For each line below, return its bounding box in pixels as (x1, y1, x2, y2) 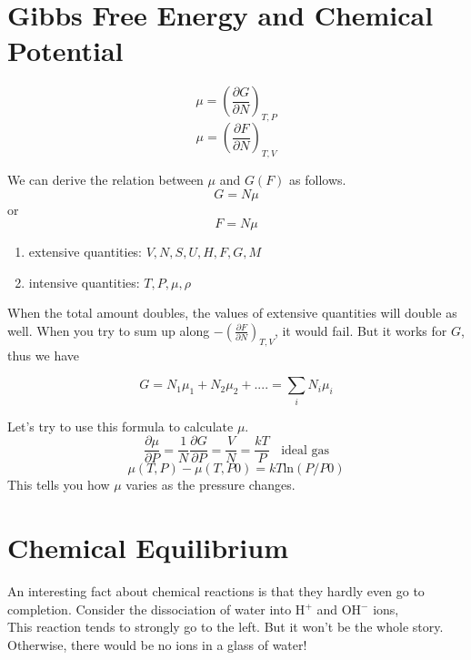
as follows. (289, 169, 346, 188)
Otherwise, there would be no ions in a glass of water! (7, 635, 307, 654)
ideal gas (281, 443, 330, 457)
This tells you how (7, 475, 110, 494)
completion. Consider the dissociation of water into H (7, 599, 306, 618)
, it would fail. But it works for (274, 320, 447, 340)
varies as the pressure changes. (125, 475, 296, 494)
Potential (7, 32, 124, 69)
